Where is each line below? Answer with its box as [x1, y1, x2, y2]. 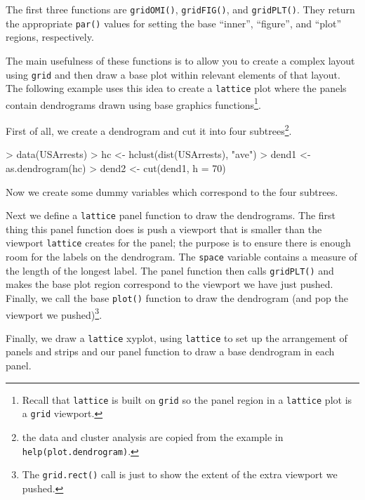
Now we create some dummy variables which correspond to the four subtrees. [6, 184, 338, 199]
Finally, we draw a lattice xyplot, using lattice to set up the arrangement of [6, 330, 347, 345]
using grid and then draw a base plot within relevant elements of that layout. [6, 67, 340, 81]
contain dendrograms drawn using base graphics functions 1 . [6, 95, 261, 112]
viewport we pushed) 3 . [6, 305, 102, 322]
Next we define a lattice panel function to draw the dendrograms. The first [6, 208, 336, 223]
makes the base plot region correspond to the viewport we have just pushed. [6, 277, 333, 291]
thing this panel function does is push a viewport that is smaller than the [6, 221, 322, 236]
